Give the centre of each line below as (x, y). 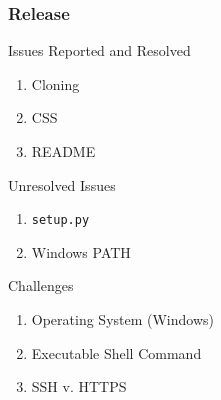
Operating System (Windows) (123, 319)
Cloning (55, 83)
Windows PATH (81, 251)
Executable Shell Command (116, 352)
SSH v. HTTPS (79, 386)
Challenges (41, 285)
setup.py (60, 220)
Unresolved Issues (62, 184)
